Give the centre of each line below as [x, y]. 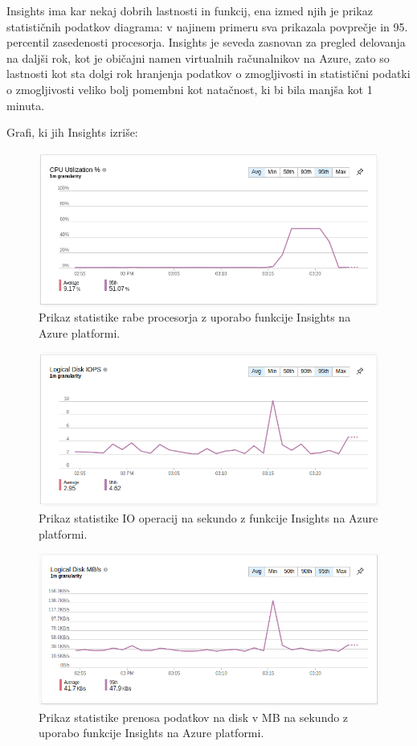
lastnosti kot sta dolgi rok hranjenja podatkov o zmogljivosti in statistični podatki [208, 74]
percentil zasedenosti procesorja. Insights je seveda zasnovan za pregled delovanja [206, 42]
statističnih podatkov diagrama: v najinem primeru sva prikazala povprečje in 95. [207, 26]
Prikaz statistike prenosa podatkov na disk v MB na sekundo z [194, 717]
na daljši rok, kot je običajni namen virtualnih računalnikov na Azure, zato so [198, 57]
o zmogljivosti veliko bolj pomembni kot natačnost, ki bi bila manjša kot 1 [190, 89]
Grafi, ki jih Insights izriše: [72, 132]
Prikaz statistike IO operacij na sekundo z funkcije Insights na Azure [208, 517]
